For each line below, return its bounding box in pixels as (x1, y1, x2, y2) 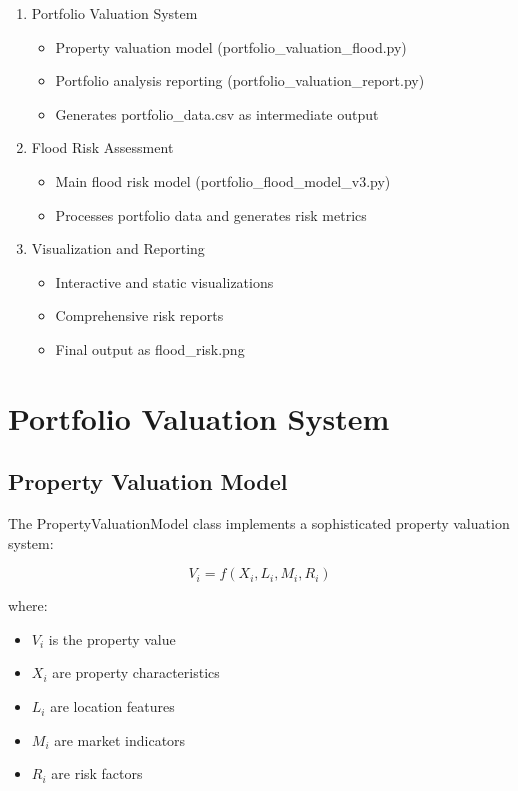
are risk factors (51, 763, 143, 784)
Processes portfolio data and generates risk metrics (55, 204, 367, 225)
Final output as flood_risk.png (55, 338, 245, 359)
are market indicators (54, 729, 186, 750)
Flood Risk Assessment (31, 137, 174, 158)
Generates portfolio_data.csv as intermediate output (55, 103, 379, 124)
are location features (50, 696, 175, 717)
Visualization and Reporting (31, 238, 205, 259)
